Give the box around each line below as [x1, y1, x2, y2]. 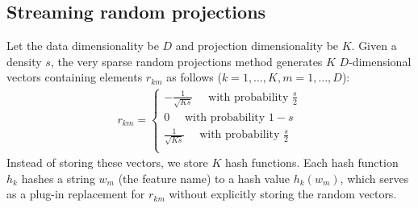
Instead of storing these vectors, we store [6, 154, 208, 171]
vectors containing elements [6, 69, 143, 85]
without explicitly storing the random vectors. [169, 185, 397, 202]
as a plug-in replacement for [6, 185, 145, 202]
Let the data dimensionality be [6, 37, 159, 54]
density [6, 52, 42, 69]
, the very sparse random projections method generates [50, 52, 323, 69]
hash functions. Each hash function [224, 154, 399, 171]
